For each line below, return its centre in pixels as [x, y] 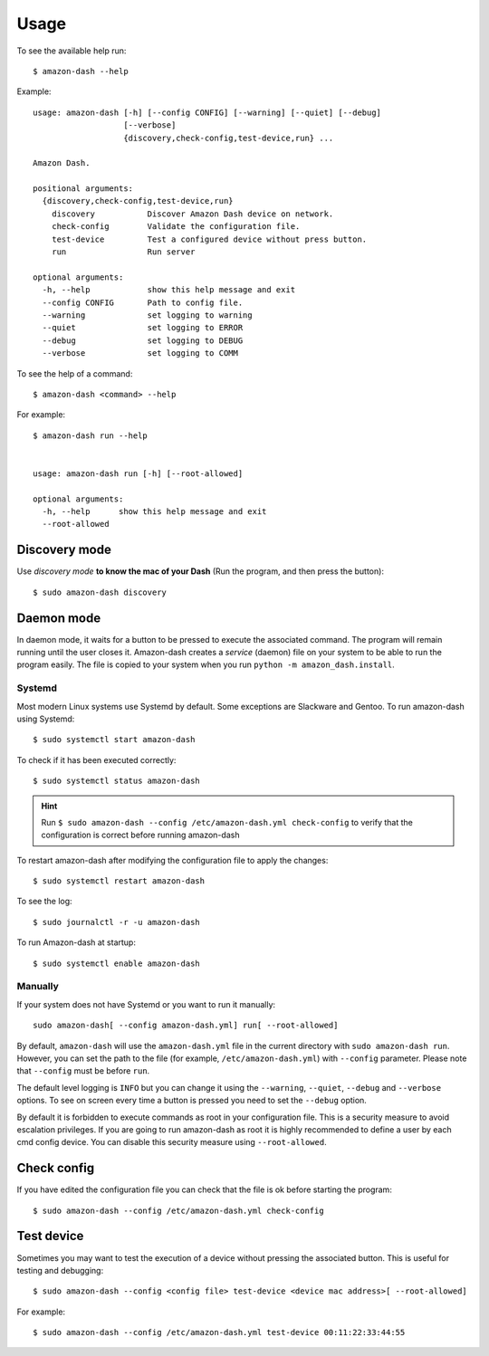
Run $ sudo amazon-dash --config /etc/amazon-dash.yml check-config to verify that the [227, 822]
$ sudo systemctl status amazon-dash [117, 781]
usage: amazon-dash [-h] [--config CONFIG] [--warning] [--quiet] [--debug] [207, 112]
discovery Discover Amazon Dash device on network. [192, 214]
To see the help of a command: [75, 373]
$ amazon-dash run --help [91, 435]
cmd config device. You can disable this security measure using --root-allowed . [172, 1142]
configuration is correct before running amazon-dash [140, 835]
